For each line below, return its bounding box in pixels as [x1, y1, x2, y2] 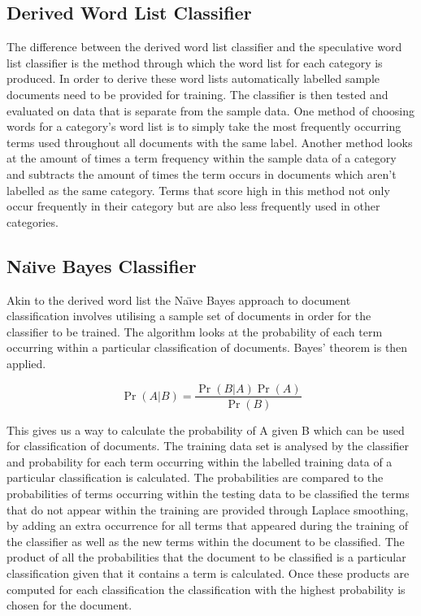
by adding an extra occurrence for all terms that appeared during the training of [7, 517, 408, 534]
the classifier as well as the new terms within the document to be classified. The [7, 532, 405, 549]
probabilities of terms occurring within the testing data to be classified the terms [7, 484, 410, 501]
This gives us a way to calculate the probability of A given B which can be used [7, 421, 405, 438]
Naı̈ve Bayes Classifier [7, 253, 197, 278]
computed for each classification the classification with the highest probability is [7, 580, 406, 597]
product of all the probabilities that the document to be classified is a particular [7, 549, 406, 566]
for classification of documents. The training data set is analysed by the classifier [7, 437, 409, 454]
